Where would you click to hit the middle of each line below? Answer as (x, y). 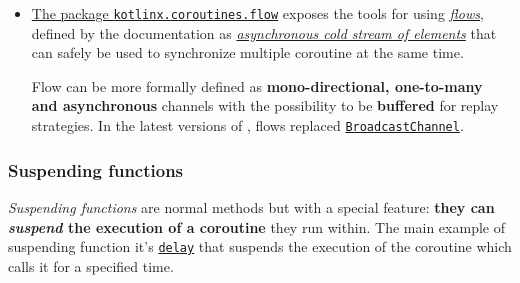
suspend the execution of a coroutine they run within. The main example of (256, 226)
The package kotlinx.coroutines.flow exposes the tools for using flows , (257, 13)
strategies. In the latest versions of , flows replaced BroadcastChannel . (247, 125)
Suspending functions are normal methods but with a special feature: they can (251, 206)
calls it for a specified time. (91, 265)
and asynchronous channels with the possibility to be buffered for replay (265, 105)
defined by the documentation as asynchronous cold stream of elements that (264, 32)
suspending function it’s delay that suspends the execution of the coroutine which (260, 246)
